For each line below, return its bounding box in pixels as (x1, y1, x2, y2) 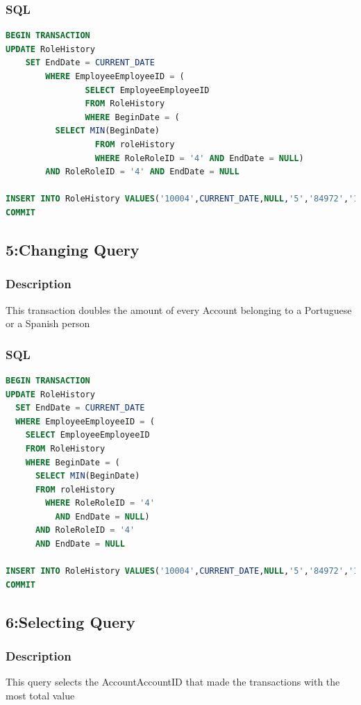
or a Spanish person (6, 316, 90, 331)
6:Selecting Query (6, 611, 135, 632)
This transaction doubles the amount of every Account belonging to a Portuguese (6, 302, 352, 317)
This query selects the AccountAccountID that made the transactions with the (6, 674, 340, 689)
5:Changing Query (6, 238, 140, 260)
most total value (6, 688, 75, 703)
